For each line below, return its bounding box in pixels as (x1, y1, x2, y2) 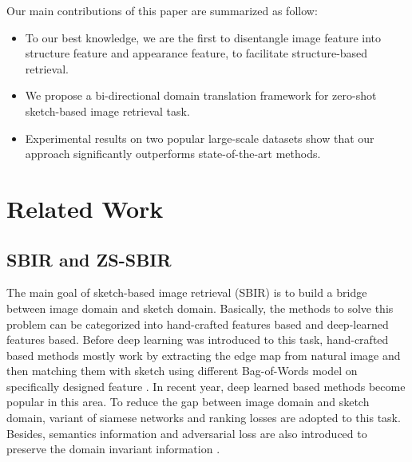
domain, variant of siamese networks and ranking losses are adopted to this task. (6, 409, 401, 426)
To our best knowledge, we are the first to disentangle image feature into (25, 29, 382, 45)
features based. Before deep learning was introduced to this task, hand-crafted (6, 331, 389, 348)
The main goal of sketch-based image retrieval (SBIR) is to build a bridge (6, 284, 367, 301)
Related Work (6, 192, 164, 224)
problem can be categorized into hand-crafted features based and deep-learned (6, 315, 389, 332)
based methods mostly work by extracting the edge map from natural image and (6, 346, 401, 363)
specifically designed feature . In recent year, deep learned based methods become (6, 377, 406, 394)
